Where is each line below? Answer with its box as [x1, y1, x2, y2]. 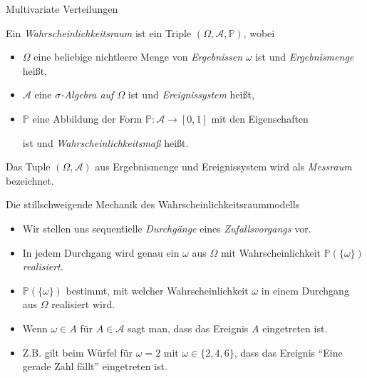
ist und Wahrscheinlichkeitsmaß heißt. [22, 135, 189, 150]
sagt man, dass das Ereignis [127, 320, 249, 335]
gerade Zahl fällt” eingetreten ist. [22, 359, 167, 374]
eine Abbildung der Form [32, 111, 143, 126]
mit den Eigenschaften [211, 111, 309, 126]
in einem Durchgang [261, 282, 349, 297]
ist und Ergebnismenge [255, 49, 354, 64]
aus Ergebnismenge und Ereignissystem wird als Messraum [95, 159, 352, 174]
